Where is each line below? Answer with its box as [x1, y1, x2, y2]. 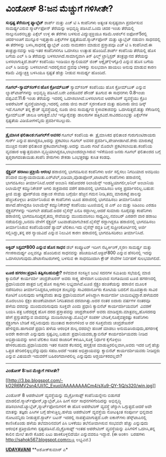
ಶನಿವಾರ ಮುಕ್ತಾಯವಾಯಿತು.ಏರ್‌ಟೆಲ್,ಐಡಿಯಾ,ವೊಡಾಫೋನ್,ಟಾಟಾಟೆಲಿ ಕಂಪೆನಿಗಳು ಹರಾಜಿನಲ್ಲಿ [5, 174, 142, 180]
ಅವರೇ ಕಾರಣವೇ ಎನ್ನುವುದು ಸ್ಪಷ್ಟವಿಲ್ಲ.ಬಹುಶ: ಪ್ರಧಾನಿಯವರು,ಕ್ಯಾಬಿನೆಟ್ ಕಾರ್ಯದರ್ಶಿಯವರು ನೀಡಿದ [5, 331, 148, 337]
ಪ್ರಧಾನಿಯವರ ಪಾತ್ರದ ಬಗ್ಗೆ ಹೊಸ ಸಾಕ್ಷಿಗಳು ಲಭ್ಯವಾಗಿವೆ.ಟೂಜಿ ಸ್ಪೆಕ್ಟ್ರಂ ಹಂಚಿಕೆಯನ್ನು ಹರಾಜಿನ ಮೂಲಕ [5, 281, 147, 287]
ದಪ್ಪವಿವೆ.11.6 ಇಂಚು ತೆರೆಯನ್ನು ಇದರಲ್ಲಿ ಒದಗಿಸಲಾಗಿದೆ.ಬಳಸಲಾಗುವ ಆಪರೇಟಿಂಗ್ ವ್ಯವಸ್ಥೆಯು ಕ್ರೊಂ [5, 95, 147, 101]
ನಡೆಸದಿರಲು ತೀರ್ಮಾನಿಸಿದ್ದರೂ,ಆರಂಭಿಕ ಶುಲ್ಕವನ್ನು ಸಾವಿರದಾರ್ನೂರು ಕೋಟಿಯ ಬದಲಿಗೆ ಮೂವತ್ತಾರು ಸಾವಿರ [5, 286, 158, 292]
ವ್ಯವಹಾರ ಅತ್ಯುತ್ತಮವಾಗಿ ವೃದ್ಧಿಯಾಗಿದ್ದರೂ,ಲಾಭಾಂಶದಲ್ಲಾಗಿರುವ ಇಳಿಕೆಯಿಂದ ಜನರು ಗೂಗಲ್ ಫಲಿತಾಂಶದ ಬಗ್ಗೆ [5, 149, 161, 154]
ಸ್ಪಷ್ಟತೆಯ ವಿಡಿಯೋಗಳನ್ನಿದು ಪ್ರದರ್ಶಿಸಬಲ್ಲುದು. [5, 117, 72, 123]
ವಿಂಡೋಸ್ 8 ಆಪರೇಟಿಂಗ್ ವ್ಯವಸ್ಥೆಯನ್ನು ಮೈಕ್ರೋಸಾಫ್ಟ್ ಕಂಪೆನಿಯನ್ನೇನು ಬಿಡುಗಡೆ [5, 392, 120, 398]
